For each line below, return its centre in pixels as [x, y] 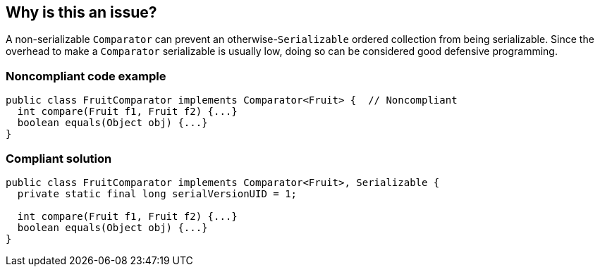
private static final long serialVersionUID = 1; [157, 193]
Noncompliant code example [86, 76]
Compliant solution [59, 158]
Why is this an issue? [81, 12]
